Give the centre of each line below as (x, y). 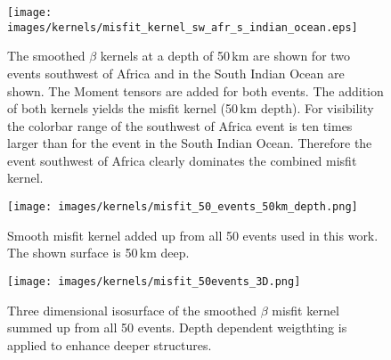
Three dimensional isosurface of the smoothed (132, 310)
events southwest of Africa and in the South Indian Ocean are (176, 73)
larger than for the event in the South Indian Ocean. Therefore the (190, 143)
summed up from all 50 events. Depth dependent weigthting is (177, 327)
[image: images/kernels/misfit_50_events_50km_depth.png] (183, 207)
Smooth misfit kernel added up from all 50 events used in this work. (193, 235)
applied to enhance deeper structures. (110, 344)
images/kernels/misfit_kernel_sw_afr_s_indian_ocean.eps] (183, 27)
